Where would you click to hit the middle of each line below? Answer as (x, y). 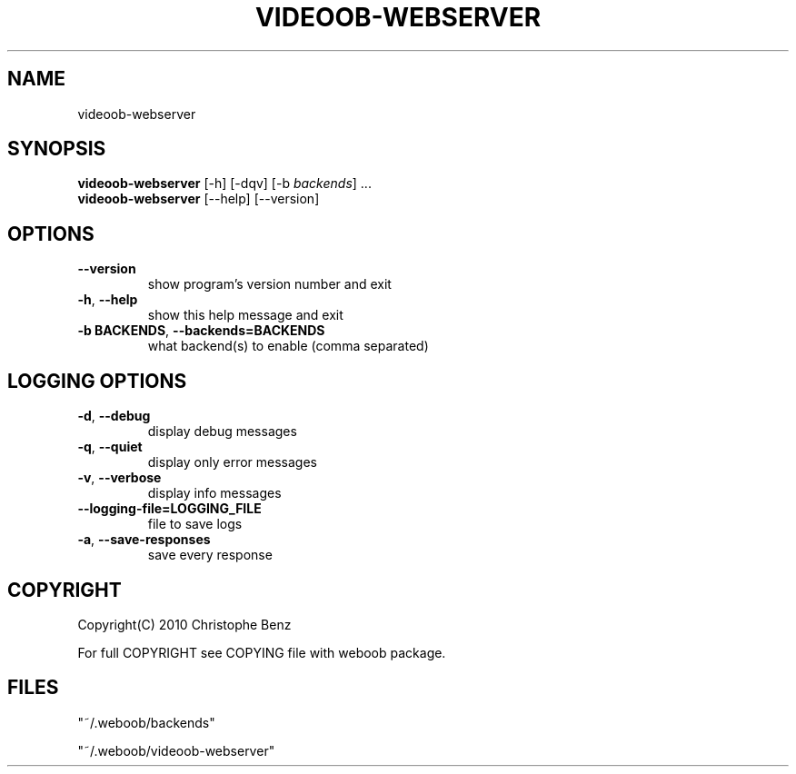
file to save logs (195, 524)
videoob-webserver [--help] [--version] (199, 199)
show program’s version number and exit (269, 284)
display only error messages (233, 462)
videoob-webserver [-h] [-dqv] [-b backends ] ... (224, 184)
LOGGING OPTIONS (97, 381)
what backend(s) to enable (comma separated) (288, 346)
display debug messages (222, 432)
